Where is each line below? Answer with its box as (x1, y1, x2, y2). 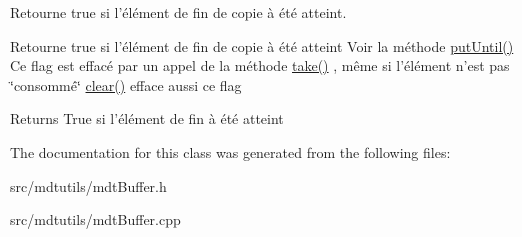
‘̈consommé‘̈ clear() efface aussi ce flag (10, 74, 242, 95)
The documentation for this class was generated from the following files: (10, 141, 451, 162)
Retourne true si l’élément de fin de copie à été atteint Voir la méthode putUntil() (10, 35, 514, 56)
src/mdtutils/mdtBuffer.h (10, 175, 167, 196)
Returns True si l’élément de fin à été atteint (10, 108, 284, 129)
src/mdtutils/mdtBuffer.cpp (10, 209, 181, 230)
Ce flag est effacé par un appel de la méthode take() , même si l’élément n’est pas (10, 55, 510, 76)
